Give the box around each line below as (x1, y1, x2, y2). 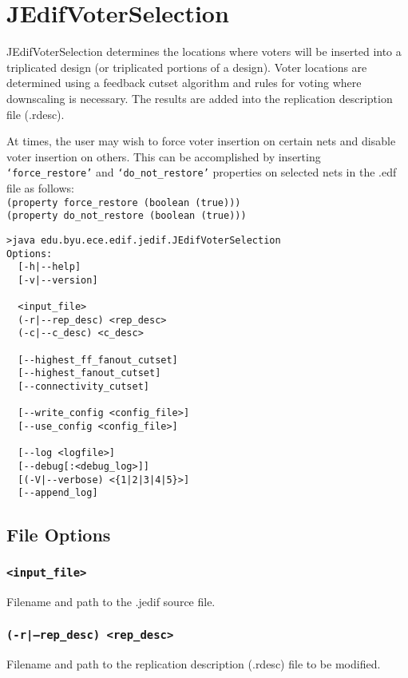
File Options (6, 522, 111, 547)
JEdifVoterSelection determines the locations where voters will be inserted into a (6, 43, 402, 60)
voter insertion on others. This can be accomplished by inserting (6, 148, 321, 165)
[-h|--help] (18, 261, 81, 273)
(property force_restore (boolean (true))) (6, 196, 241, 208)
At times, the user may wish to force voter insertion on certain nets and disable (6, 133, 396, 149)
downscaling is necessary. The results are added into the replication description (6, 89, 393, 106)
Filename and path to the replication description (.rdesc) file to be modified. (6, 655, 381, 672)
